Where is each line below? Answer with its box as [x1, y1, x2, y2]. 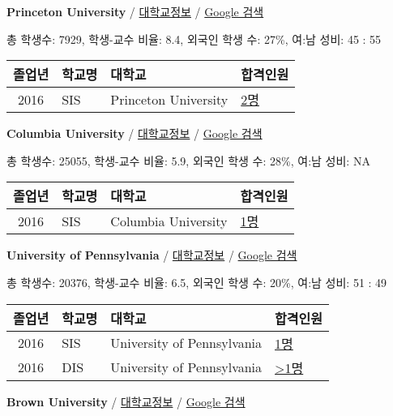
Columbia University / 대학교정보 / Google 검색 [6, 125, 263, 142]
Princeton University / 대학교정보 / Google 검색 [6, 3, 264, 19]
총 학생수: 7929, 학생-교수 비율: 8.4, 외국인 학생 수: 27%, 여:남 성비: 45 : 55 [6, 30, 382, 47]
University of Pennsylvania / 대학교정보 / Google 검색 [6, 247, 297, 264]
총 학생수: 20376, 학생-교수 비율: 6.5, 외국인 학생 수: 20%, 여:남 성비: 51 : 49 [6, 273, 387, 290]
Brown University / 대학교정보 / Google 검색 [6, 392, 246, 410]
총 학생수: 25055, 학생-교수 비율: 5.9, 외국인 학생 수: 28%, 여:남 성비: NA [6, 152, 370, 169]
